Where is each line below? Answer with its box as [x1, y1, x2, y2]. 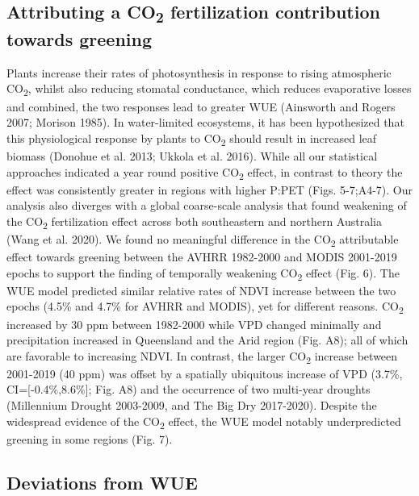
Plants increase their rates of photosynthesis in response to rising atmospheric [6, 64, 392, 81]
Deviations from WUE [6, 469, 198, 494]
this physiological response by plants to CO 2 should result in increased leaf [6, 129, 377, 148]
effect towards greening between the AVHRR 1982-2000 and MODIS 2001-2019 [6, 248, 397, 265]
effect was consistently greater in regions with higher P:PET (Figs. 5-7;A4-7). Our [6, 181, 413, 198]
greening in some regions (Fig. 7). [6, 430, 173, 447]
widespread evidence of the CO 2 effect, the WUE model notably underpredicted [6, 412, 401, 431]
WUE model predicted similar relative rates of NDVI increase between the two [6, 281, 396, 298]
